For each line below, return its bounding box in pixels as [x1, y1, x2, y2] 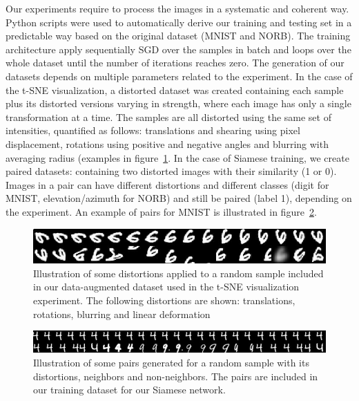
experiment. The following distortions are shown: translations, [33, 292, 295, 307]
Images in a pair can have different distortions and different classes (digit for [6, 177, 329, 192]
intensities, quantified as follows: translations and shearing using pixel [6, 123, 300, 138]
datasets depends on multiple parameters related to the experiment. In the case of [6, 68, 353, 83]
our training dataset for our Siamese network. [33, 382, 226, 397]
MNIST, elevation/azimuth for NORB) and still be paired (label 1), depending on [6, 191, 352, 205]
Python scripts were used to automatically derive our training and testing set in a [6, 15, 352, 29]
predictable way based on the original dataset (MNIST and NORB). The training [6, 28, 351, 43]
